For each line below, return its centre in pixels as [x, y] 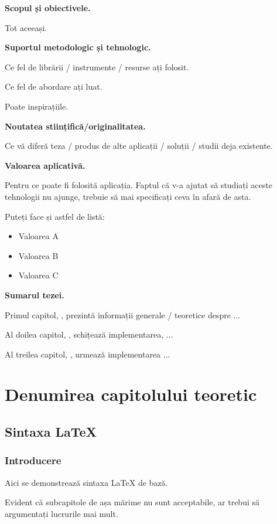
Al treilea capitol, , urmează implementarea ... [88, 354]
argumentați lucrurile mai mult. [61, 513]
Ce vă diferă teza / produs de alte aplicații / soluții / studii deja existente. [139, 146]
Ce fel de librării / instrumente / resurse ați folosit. [97, 67]
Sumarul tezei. [35, 295]
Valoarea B [38, 255]
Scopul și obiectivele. [48, 8]
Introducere [33, 460]
